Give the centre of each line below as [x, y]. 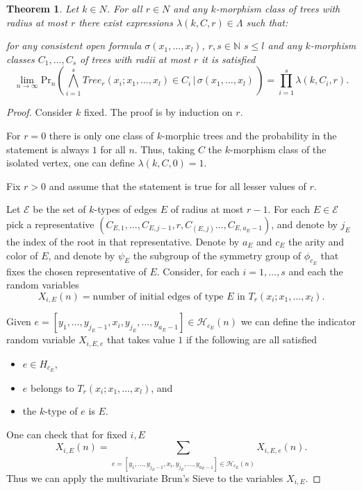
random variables [43, 285]
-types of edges [125, 209]
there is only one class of [101, 135]
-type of [61, 411]
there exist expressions [126, 22]
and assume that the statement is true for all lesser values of [178, 186]
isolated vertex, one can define [71, 163]
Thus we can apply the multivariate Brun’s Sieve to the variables [145, 477]
